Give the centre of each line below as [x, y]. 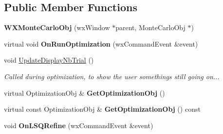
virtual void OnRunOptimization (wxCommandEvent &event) [101, 43]
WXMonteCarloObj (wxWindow [57, 27]
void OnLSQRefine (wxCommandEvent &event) [79, 125]
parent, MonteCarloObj [150, 27]
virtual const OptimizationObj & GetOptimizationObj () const [102, 109]
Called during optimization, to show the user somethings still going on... [112, 76]
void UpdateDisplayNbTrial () [49, 60]
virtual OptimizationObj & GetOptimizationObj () [84, 92]
